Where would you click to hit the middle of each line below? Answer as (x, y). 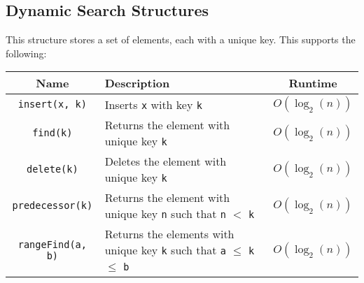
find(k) (52, 133)
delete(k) (52, 169)
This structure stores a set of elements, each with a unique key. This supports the (181, 39)
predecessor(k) (52, 206)
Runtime (313, 83)
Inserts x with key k (153, 104)
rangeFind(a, (52, 244)
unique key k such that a (166, 250)
